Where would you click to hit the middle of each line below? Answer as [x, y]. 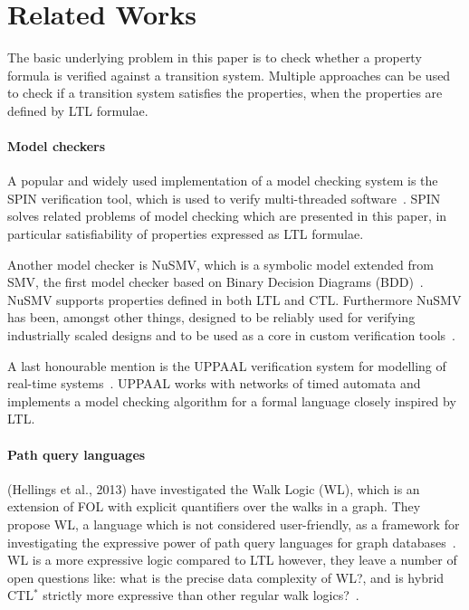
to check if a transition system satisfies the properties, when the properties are [225, 93]
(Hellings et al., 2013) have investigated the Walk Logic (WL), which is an [214, 488]
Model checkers [57, 146]
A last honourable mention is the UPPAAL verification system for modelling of [227, 365]
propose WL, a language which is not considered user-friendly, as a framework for [234, 524]
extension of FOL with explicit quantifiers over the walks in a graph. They [214, 506]
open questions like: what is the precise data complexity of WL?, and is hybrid [226, 577]
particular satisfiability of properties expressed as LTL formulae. [186, 234]
